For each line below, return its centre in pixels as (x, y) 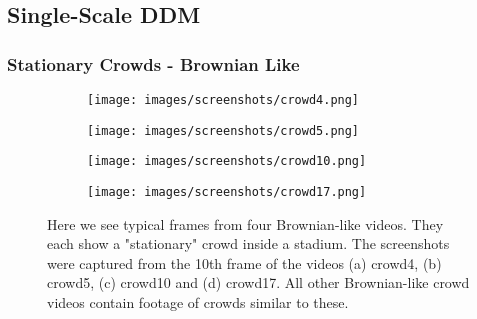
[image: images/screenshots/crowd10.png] (227, 161)
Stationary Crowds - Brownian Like (153, 63)
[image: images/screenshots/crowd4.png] (223, 100)
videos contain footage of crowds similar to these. (198, 302)
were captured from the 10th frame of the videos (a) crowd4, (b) (244, 262)
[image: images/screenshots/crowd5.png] (223, 130)
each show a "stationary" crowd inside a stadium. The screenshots (248, 243)
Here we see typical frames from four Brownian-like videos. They (245, 223)
